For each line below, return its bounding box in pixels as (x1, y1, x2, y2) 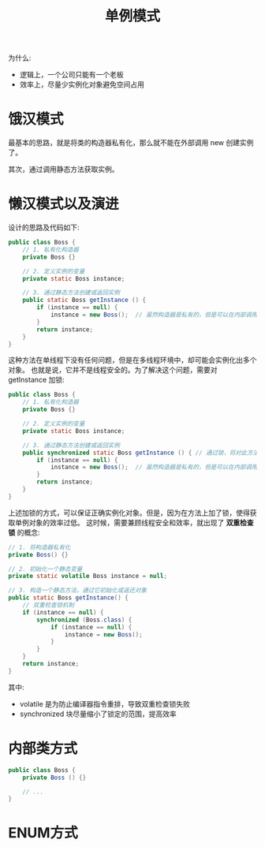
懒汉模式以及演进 (8, 195, 120, 213)
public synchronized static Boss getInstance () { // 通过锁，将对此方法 (22, 449, 259, 457)
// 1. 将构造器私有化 (8, 543, 71, 551)
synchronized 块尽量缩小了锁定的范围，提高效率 (19, 709, 177, 718)
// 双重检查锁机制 (22, 601, 75, 610)
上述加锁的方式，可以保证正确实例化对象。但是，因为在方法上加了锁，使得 (8, 508, 250, 517)
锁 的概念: (8, 528, 40, 537)
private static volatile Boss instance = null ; (8, 573, 168, 580)
